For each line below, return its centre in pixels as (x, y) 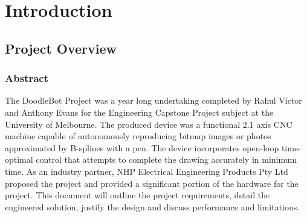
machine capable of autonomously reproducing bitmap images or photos (138, 136)
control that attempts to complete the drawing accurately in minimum (166, 159)
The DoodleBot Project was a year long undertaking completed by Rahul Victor (153, 100)
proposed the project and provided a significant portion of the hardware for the (152, 183)
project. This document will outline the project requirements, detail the (137, 195)
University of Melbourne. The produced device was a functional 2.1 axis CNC (149, 124)
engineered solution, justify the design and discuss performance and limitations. (152, 206)
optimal (19, 159)
